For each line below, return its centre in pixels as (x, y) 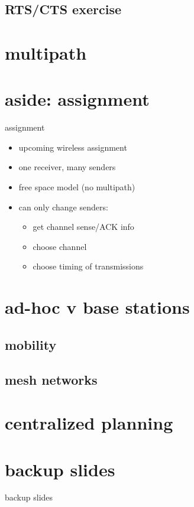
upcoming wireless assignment (73, 147)
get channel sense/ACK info (83, 227)
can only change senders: (63, 207)
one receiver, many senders (67, 167)
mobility (31, 344)
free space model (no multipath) (77, 187)
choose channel (60, 246)
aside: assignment (77, 99)
